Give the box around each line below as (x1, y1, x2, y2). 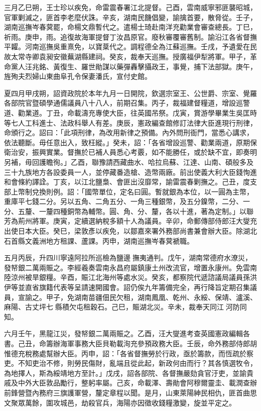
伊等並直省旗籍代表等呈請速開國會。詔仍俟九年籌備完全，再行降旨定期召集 (4, 282, 250, 292)
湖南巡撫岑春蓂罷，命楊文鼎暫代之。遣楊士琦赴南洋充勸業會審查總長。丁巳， (4, 22, 257, 32)
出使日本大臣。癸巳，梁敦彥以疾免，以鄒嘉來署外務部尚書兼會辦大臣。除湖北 (4, 226, 257, 236)
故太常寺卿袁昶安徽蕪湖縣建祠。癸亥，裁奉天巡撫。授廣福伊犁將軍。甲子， (4, 51, 250, 61)
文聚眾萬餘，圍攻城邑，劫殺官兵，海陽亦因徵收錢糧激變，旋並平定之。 (4, 397, 236, 407)
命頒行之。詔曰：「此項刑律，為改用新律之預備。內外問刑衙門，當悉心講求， (4, 127, 253, 138)
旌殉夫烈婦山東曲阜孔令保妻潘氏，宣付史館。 (4, 71, 152, 81)
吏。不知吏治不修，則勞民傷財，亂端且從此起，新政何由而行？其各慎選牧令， (4, 358, 257, 368)
